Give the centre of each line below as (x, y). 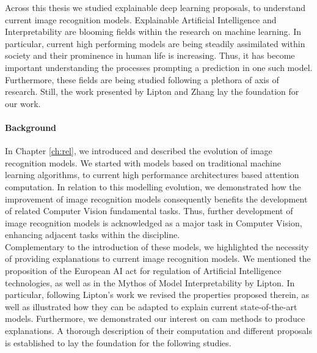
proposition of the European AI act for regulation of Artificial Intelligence (143, 271)
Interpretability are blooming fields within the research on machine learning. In (153, 32)
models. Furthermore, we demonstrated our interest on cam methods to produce (155, 318)
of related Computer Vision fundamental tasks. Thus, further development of (149, 211)
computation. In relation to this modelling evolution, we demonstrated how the (153, 186)
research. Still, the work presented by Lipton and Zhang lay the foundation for (152, 91)
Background (31, 127)
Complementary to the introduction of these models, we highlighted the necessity (157, 246)
